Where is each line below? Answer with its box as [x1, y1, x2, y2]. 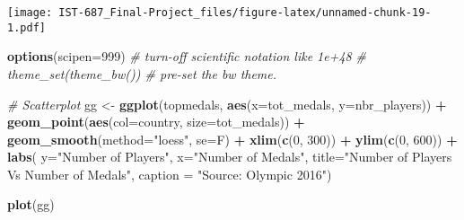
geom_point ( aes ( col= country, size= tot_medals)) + [7, 112, 305, 131]
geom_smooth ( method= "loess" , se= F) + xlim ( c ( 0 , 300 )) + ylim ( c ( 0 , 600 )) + [7, 129, 458, 148]
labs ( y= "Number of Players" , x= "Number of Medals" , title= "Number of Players [7, 147, 452, 166]
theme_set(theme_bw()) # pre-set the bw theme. [7, 64, 277, 83]
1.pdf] [7, 21, 46, 34]
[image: [7, 6, 53, 19]
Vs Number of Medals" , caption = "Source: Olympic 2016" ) [7, 164, 332, 183]
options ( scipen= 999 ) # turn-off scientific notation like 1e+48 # [7, 47, 366, 66]
